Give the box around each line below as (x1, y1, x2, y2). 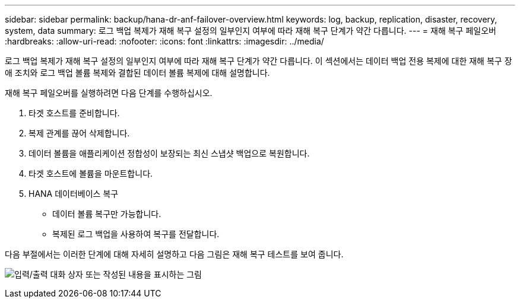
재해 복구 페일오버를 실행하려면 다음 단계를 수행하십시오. (5, 88, 213, 98)
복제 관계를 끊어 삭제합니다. (28, 128, 130, 138)
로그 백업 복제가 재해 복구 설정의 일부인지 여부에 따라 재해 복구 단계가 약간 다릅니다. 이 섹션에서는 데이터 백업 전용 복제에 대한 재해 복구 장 (5, 56, 512, 66)
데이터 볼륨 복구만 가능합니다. (52, 209, 161, 219)
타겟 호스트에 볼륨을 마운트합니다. (28, 168, 153, 178)
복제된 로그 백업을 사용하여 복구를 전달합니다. (52, 229, 220, 239)
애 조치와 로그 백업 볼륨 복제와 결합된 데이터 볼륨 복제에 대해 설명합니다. (5, 68, 270, 78)
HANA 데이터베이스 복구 (28, 189, 119, 199)
